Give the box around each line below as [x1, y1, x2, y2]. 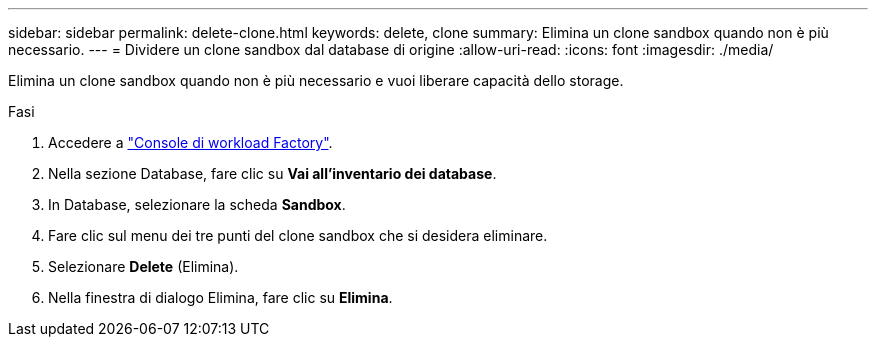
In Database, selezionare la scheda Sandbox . [48, 196, 346, 213]
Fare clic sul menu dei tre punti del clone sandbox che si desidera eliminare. [48, 227, 548, 244]
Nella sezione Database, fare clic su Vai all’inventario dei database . [48, 165, 497, 182]
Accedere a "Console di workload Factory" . [48, 134, 333, 151]
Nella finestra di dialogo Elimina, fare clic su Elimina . [48, 289, 393, 306]
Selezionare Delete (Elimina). [48, 258, 239, 275]
